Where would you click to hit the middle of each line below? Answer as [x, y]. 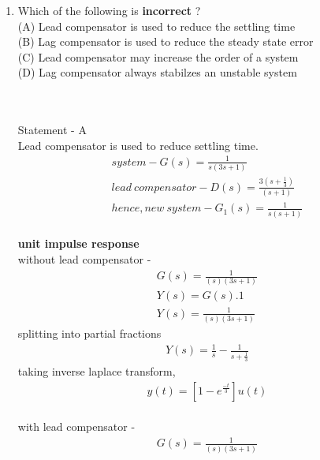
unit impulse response [78, 243]
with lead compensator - [76, 426]
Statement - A [52, 130]
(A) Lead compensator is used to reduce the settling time [156, 26]
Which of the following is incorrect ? [109, 10]
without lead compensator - [84, 258]
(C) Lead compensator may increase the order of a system [158, 56]
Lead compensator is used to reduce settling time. [138, 145]
